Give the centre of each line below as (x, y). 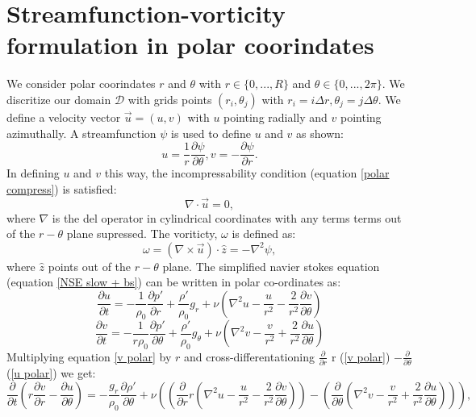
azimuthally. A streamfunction (81, 133)
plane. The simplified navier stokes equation (271, 266)
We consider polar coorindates (81, 83)
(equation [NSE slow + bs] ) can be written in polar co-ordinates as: (174, 282)
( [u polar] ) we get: (51, 373)
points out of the (90, 266)
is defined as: (264, 234)
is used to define (211, 133)
